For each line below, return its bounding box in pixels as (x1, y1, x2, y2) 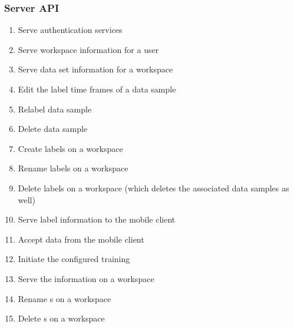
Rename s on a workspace (18, 292, 111, 304)
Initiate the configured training (18, 253, 130, 265)
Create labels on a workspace (18, 142, 123, 154)
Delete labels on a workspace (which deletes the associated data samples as (18, 181, 289, 194)
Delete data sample (18, 122, 88, 135)
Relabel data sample (18, 102, 92, 115)
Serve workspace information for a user (18, 43, 159, 55)
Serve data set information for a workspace (18, 63, 173, 75)
